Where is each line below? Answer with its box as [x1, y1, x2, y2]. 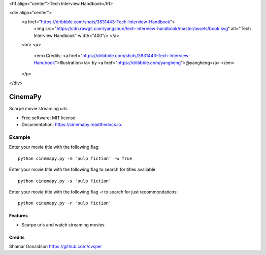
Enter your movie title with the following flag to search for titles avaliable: [9, 166, 157, 172]
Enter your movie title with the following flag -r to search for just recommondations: [9, 189, 178, 194]
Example [9, 133, 31, 140]
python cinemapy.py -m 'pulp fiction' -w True [18, 156, 133, 161]
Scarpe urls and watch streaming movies [21, 222, 105, 227]
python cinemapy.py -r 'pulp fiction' [18, 200, 112, 206]
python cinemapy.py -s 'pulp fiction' [18, 178, 112, 184]
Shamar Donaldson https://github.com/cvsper [9, 244, 102, 250]
